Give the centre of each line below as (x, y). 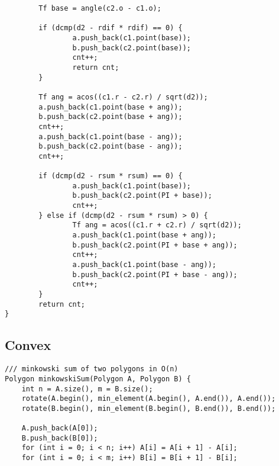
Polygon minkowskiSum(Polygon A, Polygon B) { (98, 379)
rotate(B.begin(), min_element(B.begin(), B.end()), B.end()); (149, 408)
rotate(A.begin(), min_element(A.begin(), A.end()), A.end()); (149, 399)
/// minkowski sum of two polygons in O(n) (92, 369)
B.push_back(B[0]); (60, 438)
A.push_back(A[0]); (60, 428)
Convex (28, 345)
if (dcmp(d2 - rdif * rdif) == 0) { (111, 28)
